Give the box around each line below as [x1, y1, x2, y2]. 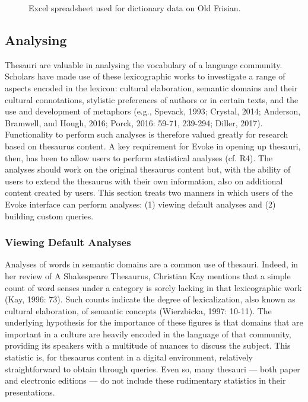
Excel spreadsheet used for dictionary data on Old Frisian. [28, 2, 241, 14]
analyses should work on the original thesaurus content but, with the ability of [5, 163, 291, 176]
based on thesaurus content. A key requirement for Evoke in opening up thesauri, [5, 139, 301, 152]
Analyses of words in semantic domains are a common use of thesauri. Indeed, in [5, 258, 299, 270]
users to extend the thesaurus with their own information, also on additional [5, 174, 283, 187]
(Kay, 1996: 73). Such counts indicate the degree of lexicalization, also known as [5, 293, 296, 305]
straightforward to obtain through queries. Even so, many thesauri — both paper [5, 362, 300, 375]
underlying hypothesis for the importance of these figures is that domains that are [5, 316, 303, 328]
